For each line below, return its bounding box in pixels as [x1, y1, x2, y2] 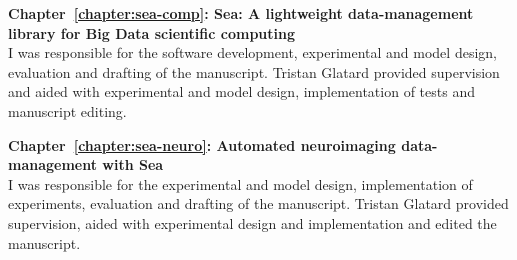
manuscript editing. [8, 100, 127, 121]
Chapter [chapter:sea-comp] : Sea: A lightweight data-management [8, 3, 474, 23]
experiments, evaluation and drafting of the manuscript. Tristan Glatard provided [8, 193, 509, 214]
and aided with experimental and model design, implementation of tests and [8, 81, 475, 102]
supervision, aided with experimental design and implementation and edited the [8, 212, 497, 233]
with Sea [102, 154, 164, 175]
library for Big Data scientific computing [8, 22, 296, 43]
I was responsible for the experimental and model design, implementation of [8, 173, 473, 194]
